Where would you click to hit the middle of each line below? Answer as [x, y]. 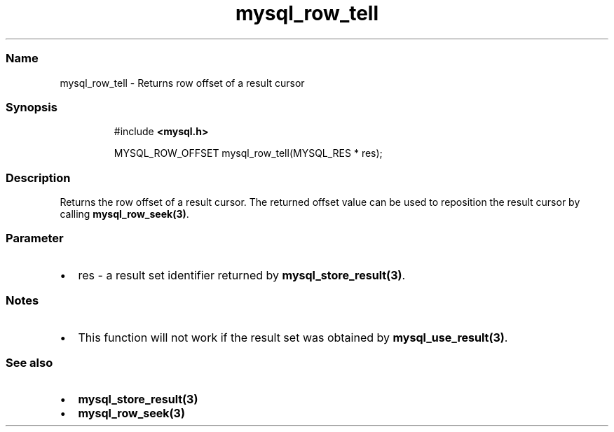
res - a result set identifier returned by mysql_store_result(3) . [242, 275]
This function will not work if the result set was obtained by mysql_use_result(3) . [293, 337]
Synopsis [32, 107]
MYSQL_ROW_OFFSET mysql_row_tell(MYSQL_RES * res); [248, 153]
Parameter [35, 238]
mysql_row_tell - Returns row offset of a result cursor [182, 83]
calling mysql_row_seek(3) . [124, 214]
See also [29, 362]
